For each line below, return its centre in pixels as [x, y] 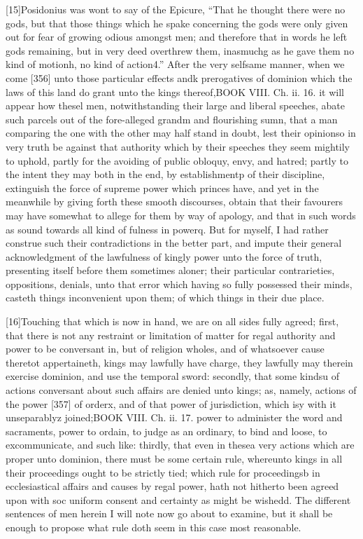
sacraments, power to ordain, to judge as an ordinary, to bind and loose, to [166, 431]
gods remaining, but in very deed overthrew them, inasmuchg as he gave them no [180, 50]
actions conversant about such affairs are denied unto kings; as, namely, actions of [181, 390]
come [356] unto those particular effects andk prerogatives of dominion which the [179, 77]
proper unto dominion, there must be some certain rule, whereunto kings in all [174, 458]
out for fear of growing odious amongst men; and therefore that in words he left [177, 37]
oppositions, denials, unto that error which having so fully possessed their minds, [179, 284]
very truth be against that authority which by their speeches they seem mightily [178, 146]
